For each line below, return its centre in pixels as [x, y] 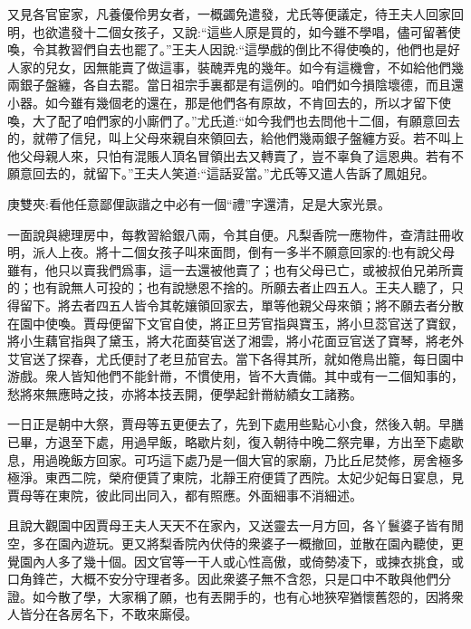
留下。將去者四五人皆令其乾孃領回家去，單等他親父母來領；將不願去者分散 [241, 305]
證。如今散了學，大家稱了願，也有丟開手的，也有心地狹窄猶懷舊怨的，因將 [229, 596]
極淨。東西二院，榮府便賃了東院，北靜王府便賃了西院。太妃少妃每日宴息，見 [235, 477]
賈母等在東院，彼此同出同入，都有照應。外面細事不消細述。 [185, 495]
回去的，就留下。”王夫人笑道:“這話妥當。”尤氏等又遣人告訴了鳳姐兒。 [233, 173]
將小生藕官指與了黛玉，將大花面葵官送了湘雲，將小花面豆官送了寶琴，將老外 [235, 341]
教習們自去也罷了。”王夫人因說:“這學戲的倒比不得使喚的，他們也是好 [259, 49]
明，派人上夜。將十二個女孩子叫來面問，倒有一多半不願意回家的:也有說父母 [231, 252]
